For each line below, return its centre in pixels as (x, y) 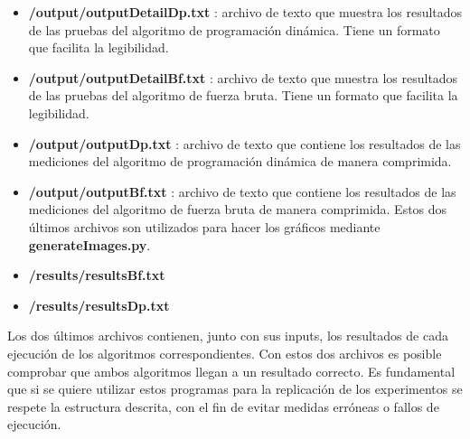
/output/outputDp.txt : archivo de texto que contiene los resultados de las (244, 143)
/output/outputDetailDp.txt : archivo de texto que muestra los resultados (245, 12)
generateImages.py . (89, 244)
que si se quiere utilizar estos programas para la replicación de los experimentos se (235, 389)
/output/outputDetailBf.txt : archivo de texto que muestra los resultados (243, 77)
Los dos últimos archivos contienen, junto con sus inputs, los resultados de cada (228, 336)
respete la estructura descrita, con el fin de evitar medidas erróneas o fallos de (223, 406)
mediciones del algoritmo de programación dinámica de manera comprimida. (240, 161)
